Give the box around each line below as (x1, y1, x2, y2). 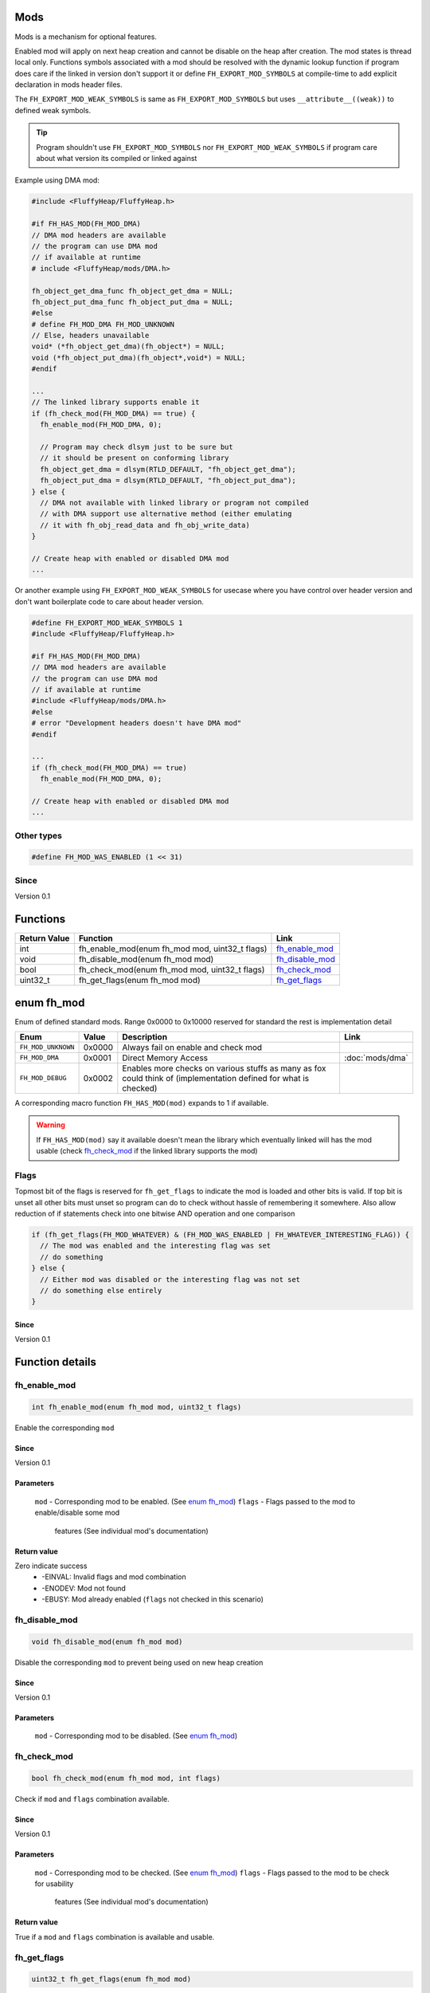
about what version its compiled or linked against (36, 154, 197, 163)
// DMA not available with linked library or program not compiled (40, 498, 309, 507)
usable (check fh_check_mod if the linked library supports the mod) (36, 1146, 258, 1156)
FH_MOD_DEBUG (19, 1074, 67, 1083)
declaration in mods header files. (14, 80, 123, 89)
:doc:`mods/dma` (343, 1052, 409, 1063)
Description (122, 1031, 167, 1042)
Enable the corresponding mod (14, 1423, 115, 1433)
